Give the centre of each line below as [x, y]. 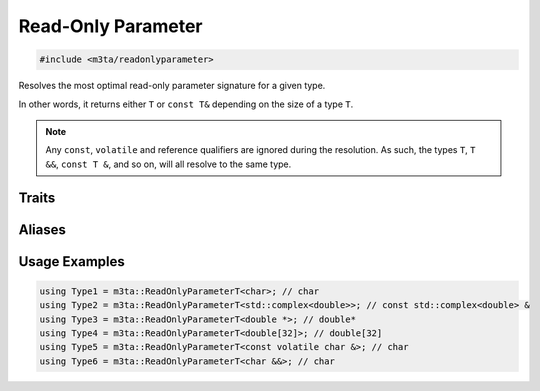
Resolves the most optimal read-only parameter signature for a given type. [172, 86]
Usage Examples [71, 261]
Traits [37, 197]
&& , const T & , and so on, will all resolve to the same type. [168, 164]
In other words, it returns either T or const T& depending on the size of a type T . [186, 104]
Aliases [42, 229]
